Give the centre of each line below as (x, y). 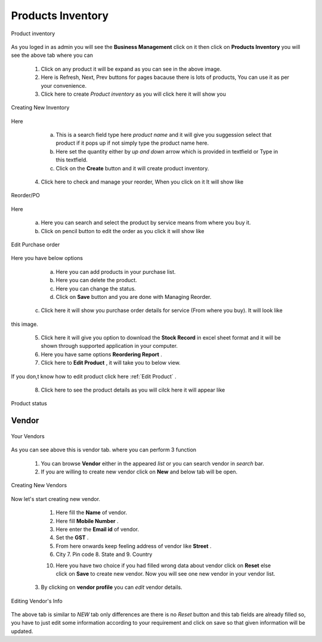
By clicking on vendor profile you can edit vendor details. (112, 587)
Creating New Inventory (40, 108)
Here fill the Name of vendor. (92, 513)
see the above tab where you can (52, 55)
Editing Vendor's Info (37, 601)
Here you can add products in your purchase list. (116, 271)
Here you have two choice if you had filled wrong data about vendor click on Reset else (163, 565)
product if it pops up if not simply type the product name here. (132, 143)
